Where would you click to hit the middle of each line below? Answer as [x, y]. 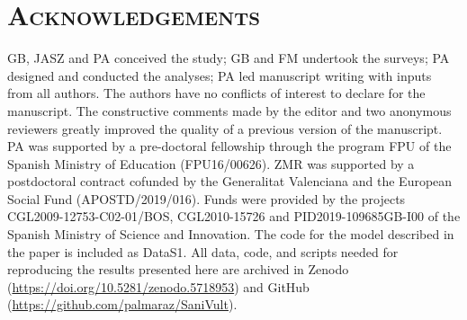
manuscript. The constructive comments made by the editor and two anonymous [229, 110]
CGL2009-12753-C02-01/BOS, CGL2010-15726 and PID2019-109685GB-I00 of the [234, 216]
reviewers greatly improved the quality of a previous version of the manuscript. [225, 128]
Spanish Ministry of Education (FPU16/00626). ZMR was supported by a [211, 163]
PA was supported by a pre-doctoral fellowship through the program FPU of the [229, 146]
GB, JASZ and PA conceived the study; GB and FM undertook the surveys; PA [229, 58]
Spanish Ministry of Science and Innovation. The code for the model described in [231, 234]
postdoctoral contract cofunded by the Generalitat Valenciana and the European [230, 181]
